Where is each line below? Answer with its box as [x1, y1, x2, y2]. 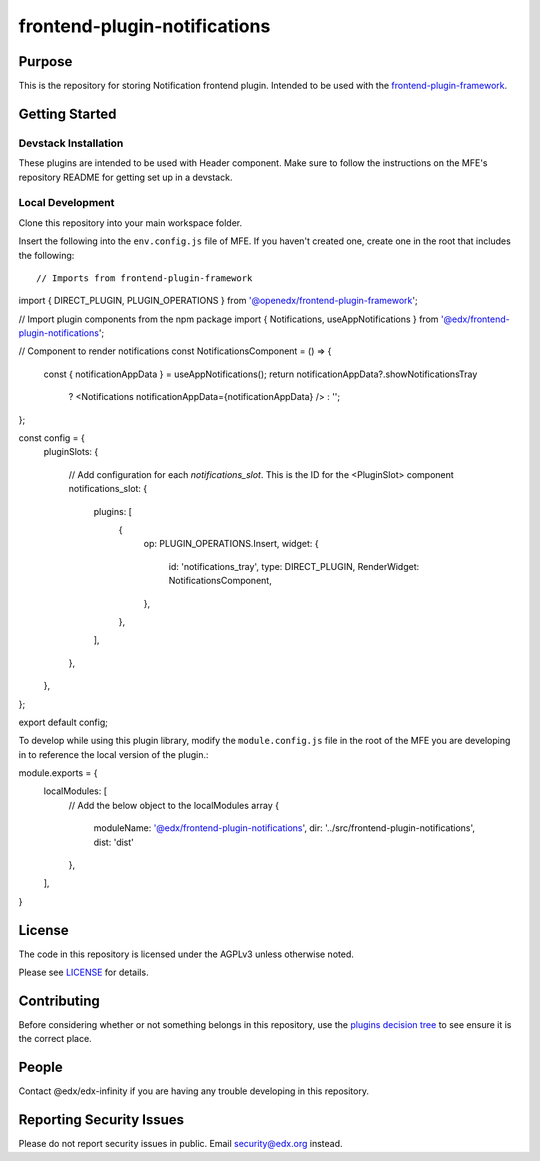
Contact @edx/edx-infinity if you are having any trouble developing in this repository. [18, 1085, 370, 1097]
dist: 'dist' [93, 836, 135, 848]
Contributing [18, 992, 100, 1009]
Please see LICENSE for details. [18, 966, 149, 979]
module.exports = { [18, 767, 98, 779]
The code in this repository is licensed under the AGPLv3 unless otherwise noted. [18, 948, 354, 960]
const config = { [18, 432, 85, 444]
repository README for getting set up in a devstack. [18, 171, 233, 183]
